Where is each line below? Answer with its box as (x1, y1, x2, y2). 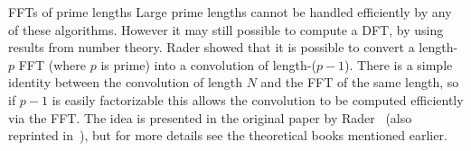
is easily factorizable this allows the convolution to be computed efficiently (52, 90, 464, 109)
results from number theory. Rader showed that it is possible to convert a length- (8, 38, 458, 57)
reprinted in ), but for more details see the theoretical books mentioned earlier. (8, 126, 447, 145)
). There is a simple (344, 55, 453, 74)
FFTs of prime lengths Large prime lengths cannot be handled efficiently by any (8, 3, 452, 21)
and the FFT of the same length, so (260, 73, 459, 92)
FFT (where (18, 55, 87, 74)
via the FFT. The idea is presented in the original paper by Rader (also (8, 108, 412, 127)
